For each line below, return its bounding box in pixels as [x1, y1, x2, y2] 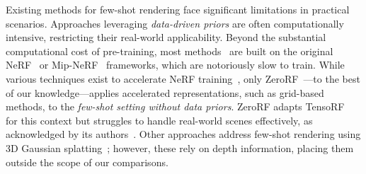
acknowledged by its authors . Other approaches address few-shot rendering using [6, 127, 361, 141]
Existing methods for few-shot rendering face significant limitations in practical [6, 2, 350, 16]
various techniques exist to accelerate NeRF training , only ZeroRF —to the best [6, 71, 360, 86]
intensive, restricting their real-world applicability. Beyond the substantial [6, 30, 326, 45]
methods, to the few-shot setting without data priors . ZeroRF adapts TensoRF [6, 99, 345, 114]
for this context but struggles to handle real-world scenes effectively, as [6, 112, 313, 127]
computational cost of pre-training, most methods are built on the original [6, 43, 333, 58]
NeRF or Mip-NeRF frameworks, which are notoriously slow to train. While [6, 57, 345, 72]
